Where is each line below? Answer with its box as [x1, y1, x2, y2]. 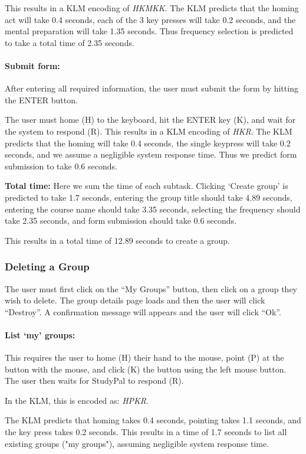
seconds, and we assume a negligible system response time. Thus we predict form [5, 148, 297, 161]
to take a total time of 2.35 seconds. [5, 36, 134, 48]
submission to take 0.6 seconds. [5, 159, 117, 172]
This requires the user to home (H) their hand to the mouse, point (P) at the [5, 351, 284, 364]
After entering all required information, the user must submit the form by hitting [5, 82, 298, 94]
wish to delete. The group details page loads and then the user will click [5, 294, 265, 306]
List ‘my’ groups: [5, 328, 75, 341]
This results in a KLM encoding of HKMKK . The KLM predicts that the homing [5, 2, 299, 14]
